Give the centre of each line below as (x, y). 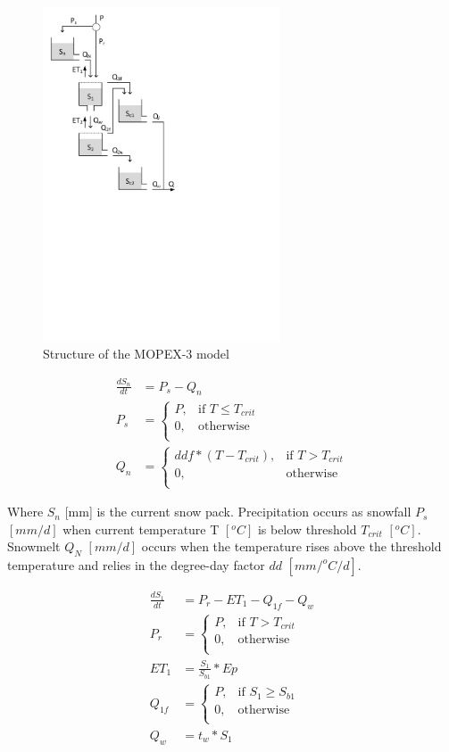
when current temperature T (141, 529)
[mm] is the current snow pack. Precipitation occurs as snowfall (238, 512)
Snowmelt (34, 546)
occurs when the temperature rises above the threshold (291, 546)
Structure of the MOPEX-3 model (136, 354)
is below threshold (307, 529)
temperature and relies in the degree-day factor (136, 565)
